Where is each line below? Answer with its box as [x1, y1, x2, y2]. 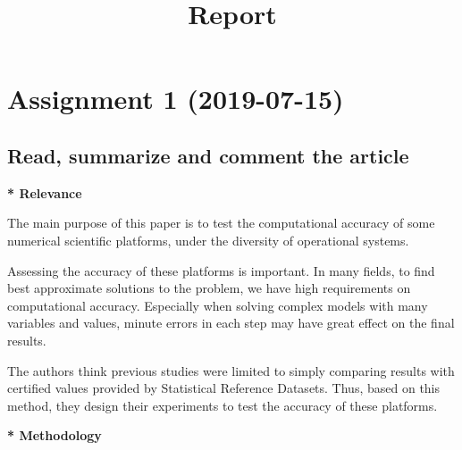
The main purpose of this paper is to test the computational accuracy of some [7, 213, 435, 232]
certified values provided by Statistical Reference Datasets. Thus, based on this [7, 379, 441, 397]
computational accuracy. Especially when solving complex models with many [7, 296, 428, 314]
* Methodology [7, 426, 102, 445]
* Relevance [7, 183, 82, 202]
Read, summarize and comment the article [7, 141, 409, 169]
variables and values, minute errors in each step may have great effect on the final [7, 313, 455, 332]
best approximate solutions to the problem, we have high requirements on [7, 279, 411, 297]
